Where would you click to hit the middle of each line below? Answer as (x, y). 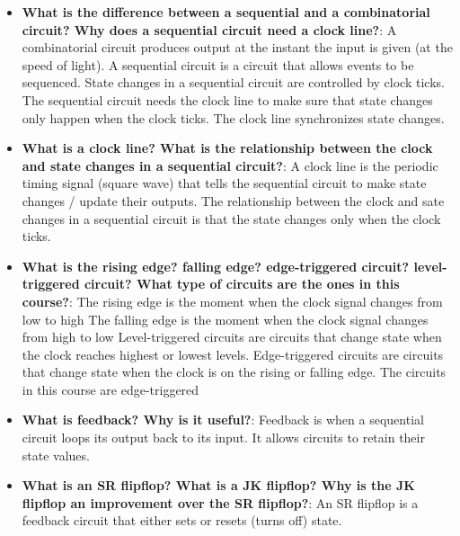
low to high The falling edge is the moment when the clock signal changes (225, 319)
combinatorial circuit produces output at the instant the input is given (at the (237, 47)
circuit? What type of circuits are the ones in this (242, 284)
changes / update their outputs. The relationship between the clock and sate (233, 200)
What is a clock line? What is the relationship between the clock (227, 148)
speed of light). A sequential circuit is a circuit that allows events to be (218, 64)
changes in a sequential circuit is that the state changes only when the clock (231, 218)
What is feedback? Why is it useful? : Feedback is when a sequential (223, 420)
